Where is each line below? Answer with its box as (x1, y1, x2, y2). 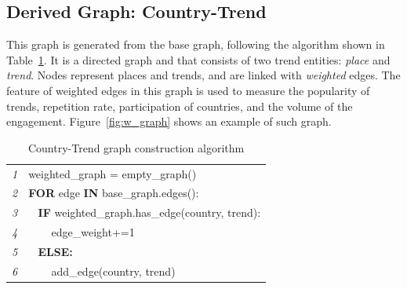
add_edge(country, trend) (51, 262, 176, 279)
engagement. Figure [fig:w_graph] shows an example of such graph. (6, 113, 332, 130)
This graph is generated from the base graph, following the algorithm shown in (6, 36, 385, 53)
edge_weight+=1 (51, 224, 135, 240)
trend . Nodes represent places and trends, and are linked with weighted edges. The (6, 67, 401, 83)
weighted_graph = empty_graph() (28, 165, 197, 181)
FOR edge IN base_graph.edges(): (28, 185, 199, 201)
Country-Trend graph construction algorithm (27, 139, 245, 155)
